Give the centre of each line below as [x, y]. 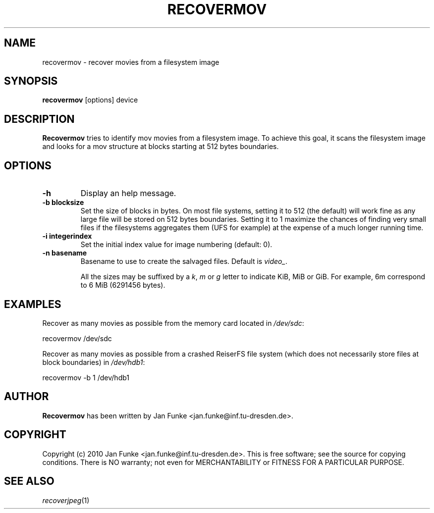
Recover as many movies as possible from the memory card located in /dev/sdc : [173, 323]
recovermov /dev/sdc [77, 338]
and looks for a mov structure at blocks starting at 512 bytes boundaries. [161, 147]
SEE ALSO [29, 481]
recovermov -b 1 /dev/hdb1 [86, 377]
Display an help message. [128, 193]
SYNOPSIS [31, 81]
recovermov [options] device [90, 100]
